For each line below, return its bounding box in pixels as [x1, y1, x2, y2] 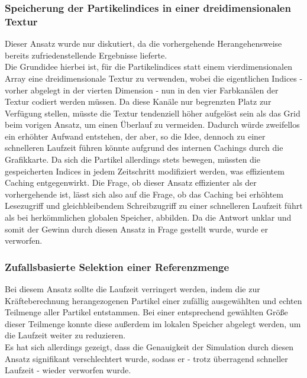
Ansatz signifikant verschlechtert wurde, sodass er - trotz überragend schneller [5, 352, 288, 364]
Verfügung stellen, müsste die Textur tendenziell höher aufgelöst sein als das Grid [5, 106, 300, 119]
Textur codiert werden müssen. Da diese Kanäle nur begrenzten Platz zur [5, 95, 272, 108]
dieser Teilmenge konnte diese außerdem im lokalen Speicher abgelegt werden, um [5, 317, 301, 329]
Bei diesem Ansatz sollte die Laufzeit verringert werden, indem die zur [5, 283, 260, 295]
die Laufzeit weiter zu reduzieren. [5, 329, 126, 341]
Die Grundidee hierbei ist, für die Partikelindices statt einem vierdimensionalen [5, 60, 292, 73]
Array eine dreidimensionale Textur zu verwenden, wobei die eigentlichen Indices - [5, 72, 303, 84]
